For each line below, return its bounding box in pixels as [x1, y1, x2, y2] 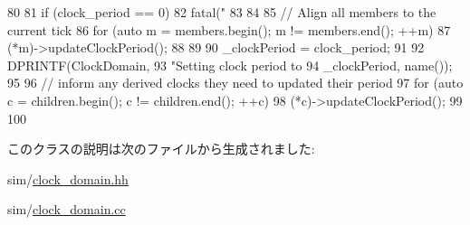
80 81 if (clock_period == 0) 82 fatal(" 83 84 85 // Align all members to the [7, 3, 436, 21]
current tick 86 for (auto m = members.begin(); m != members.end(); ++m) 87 [7, 20, 451, 39]
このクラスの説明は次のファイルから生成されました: [7, 139, 315, 158]
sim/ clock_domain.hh [7, 169, 129, 188]
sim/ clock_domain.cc [7, 200, 126, 219]
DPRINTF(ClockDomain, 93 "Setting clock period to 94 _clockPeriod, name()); [7, 55, 453, 74]
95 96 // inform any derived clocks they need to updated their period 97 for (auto [7, 73, 464, 92]
